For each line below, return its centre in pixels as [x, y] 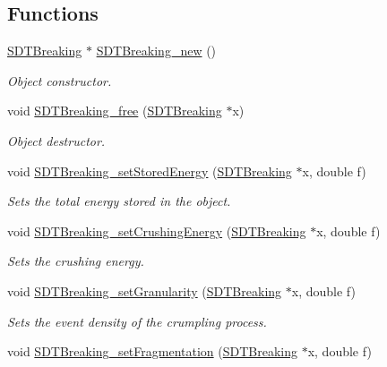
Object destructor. [56, 140]
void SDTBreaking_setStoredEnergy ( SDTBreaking [150, 171]
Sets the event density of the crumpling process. [137, 321]
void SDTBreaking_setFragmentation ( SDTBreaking [152, 351]
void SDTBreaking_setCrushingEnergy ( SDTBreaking [157, 230]
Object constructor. [60, 80]
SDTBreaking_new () [156, 51]
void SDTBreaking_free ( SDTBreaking [115, 111]
